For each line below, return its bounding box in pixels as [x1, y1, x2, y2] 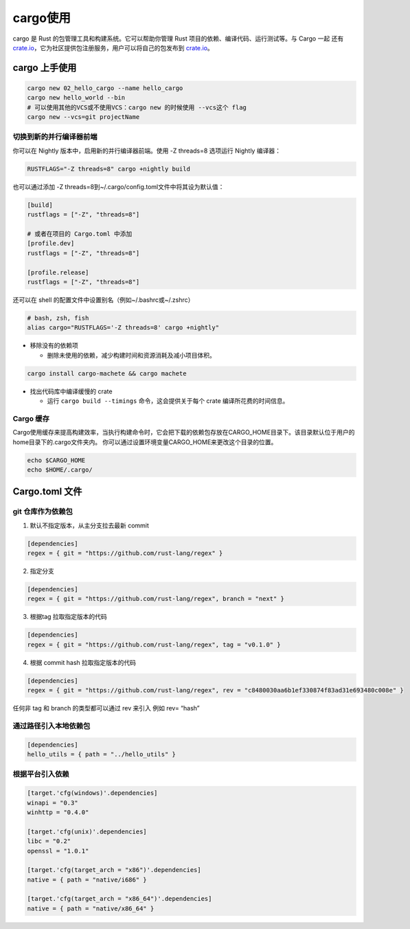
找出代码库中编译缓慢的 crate [30, 387, 113, 395]
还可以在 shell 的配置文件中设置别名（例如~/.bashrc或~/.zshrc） [12, 296, 194, 304]
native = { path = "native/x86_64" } [27, 904, 155, 912]
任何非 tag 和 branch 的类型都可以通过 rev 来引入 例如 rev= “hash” [12, 704, 200, 712]
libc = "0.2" [27, 838, 71, 845]
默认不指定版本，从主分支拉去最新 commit [30, 521, 149, 529]
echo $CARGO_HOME [27, 456, 86, 464]
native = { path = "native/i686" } [27, 875, 147, 884]
